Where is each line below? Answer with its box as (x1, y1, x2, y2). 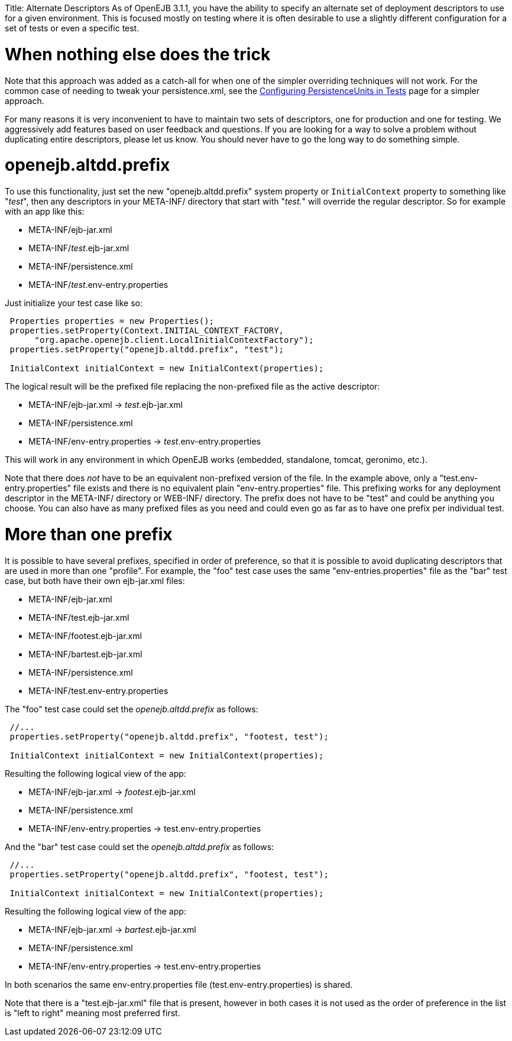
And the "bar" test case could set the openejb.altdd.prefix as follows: (5, 841, 274, 852)
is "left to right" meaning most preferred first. (5, 1007, 180, 1018)
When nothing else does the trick (5, 44, 271, 64)
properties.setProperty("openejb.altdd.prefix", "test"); (9, 345, 284, 354)
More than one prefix (5, 524, 173, 544)
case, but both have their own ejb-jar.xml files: (5, 575, 185, 586)
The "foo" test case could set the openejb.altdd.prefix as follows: (5, 703, 258, 714)
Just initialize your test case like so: (5, 298, 143, 308)
